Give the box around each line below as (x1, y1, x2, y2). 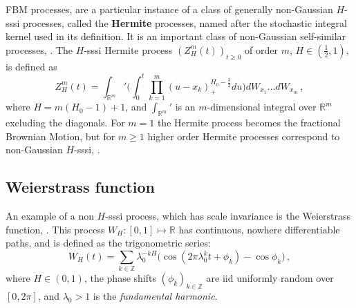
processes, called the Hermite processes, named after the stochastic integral (23, 15, 347, 30)
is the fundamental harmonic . (93, 289, 218, 303)
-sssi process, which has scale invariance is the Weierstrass (105, 209, 351, 223)
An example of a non (6, 209, 94, 223)
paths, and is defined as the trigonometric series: (6, 235, 211, 250)
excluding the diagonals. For (6, 115, 125, 130)
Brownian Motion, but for (6, 128, 115, 143)
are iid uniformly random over (206, 271, 334, 285)
